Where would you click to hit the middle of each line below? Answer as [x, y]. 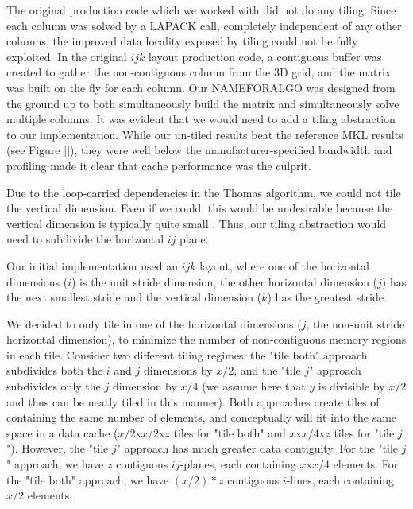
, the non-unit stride [355, 323]
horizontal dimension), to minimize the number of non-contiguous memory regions [206, 339]
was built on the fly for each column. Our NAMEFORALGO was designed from [201, 87]
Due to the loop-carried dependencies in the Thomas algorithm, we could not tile [204, 192]
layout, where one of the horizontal [284, 265]
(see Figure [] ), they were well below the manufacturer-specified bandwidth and [199, 150]
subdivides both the [55, 370]
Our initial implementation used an [92, 265]
